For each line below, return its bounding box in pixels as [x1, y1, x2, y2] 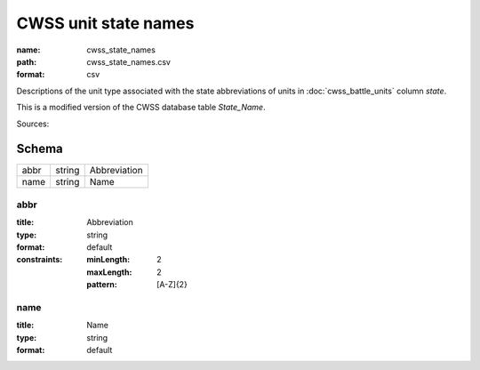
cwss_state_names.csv [86, 56, 171, 67]
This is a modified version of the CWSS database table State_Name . [16, 102, 266, 113]
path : [16, 56, 37, 67]
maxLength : [86, 267, 132, 277]
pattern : [86, 279, 117, 290]
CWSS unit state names [16, 13, 195, 33]
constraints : [16, 254, 63, 265]
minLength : [86, 254, 131, 265]
